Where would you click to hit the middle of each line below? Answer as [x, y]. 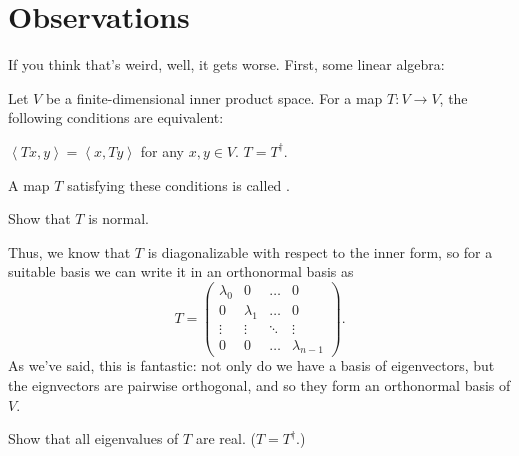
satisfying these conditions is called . [178, 184]
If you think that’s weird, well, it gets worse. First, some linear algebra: [226, 64]
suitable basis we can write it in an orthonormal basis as [181, 271]
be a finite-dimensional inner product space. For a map [214, 97]
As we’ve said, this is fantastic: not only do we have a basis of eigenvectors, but [251, 365]
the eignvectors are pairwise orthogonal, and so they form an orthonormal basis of [259, 385]
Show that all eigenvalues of [93, 438]
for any [162, 150]
